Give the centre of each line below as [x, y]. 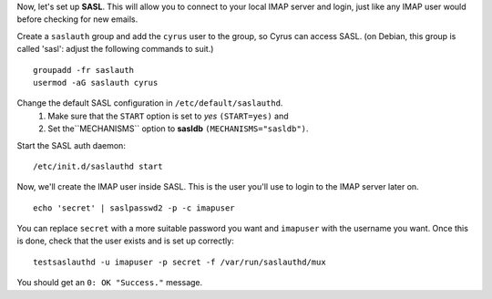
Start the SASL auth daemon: [72, 145]
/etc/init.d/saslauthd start [98, 166]
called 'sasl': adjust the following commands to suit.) [115, 49]
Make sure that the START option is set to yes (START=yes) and [168, 116]
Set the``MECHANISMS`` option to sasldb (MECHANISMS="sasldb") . [178, 129]
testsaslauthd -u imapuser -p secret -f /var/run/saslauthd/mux [180, 262]
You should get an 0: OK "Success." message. [110, 283]
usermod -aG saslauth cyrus [96, 82]
